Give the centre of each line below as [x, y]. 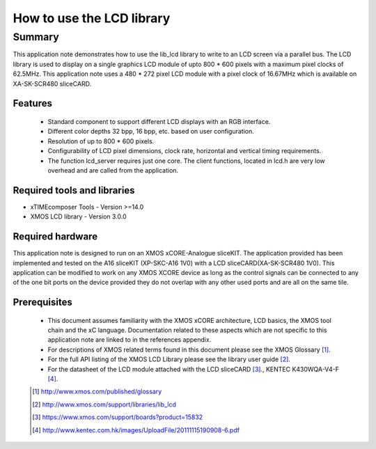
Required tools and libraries [74, 190]
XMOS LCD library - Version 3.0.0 [78, 216]
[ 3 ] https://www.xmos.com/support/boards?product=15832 [118, 417]
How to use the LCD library [92, 18]
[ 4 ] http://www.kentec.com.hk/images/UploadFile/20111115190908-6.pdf [136, 430]
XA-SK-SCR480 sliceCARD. [52, 84]
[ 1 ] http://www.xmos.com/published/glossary [97, 392]
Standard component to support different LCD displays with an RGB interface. [159, 121]
